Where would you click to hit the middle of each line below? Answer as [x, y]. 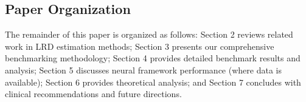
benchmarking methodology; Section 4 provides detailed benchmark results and [153, 58]
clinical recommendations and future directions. [93, 94]
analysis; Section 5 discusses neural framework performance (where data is [143, 70]
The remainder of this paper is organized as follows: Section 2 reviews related [149, 34]
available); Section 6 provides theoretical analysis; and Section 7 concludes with [153, 82]
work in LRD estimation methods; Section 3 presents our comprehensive [140, 46]
